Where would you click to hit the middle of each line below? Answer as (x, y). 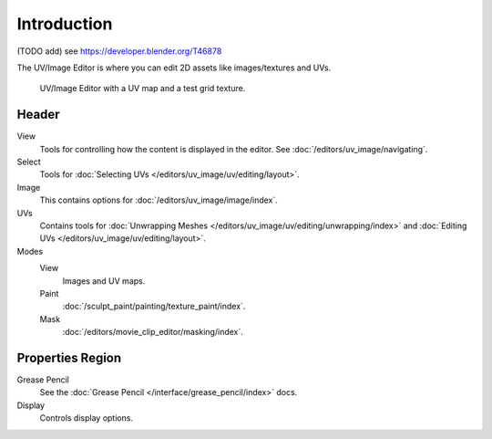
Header (38, 115)
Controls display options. (87, 418)
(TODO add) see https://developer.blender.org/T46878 (119, 51)
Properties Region (69, 357)
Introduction (65, 24)
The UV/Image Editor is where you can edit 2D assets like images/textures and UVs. (174, 68)
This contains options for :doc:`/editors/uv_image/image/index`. (159, 200)
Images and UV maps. (104, 281)
